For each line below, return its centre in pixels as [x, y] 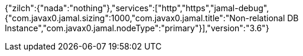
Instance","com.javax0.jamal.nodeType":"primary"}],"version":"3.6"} [137, 28]
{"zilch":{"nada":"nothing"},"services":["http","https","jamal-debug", [137, 8]
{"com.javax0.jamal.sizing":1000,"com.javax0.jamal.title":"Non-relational [145, 18]
